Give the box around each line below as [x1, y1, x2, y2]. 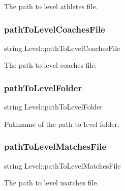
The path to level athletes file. [4, 1, 98, 11]
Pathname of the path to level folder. [4, 118, 119, 129]
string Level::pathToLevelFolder [4, 101, 103, 112]
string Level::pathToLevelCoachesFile [4, 42, 120, 53]
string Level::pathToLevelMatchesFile [4, 160, 121, 171]
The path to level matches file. [4, 177, 99, 188]
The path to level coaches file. [4, 60, 97, 70]
